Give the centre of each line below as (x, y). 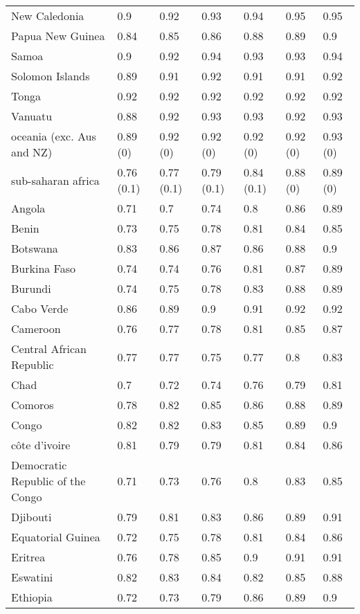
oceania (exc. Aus (54, 136)
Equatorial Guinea (56, 537)
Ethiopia (32, 597)
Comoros (33, 405)
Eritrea (28, 557)
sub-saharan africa (55, 180)
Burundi (31, 288)
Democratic (39, 465)
